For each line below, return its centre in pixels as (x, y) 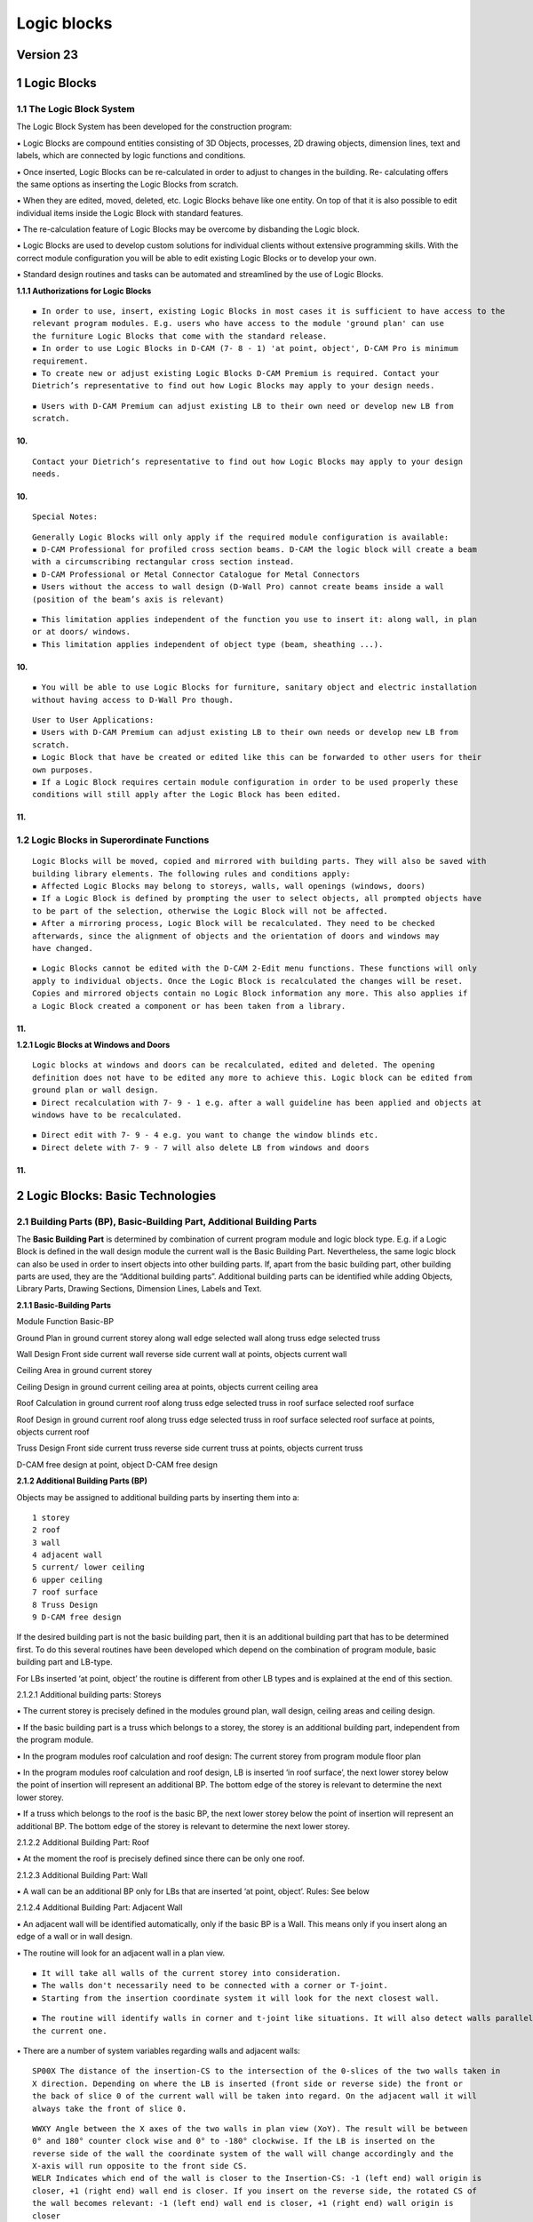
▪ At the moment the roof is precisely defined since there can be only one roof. (161, 1858)
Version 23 (48, 55)
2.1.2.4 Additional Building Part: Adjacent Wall (99, 1907)
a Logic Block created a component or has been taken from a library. (189, 1006)
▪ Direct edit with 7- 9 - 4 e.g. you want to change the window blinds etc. (206, 1135)
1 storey (51, 1517)
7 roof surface (65, 1592)
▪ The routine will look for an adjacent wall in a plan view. (121, 1953)
